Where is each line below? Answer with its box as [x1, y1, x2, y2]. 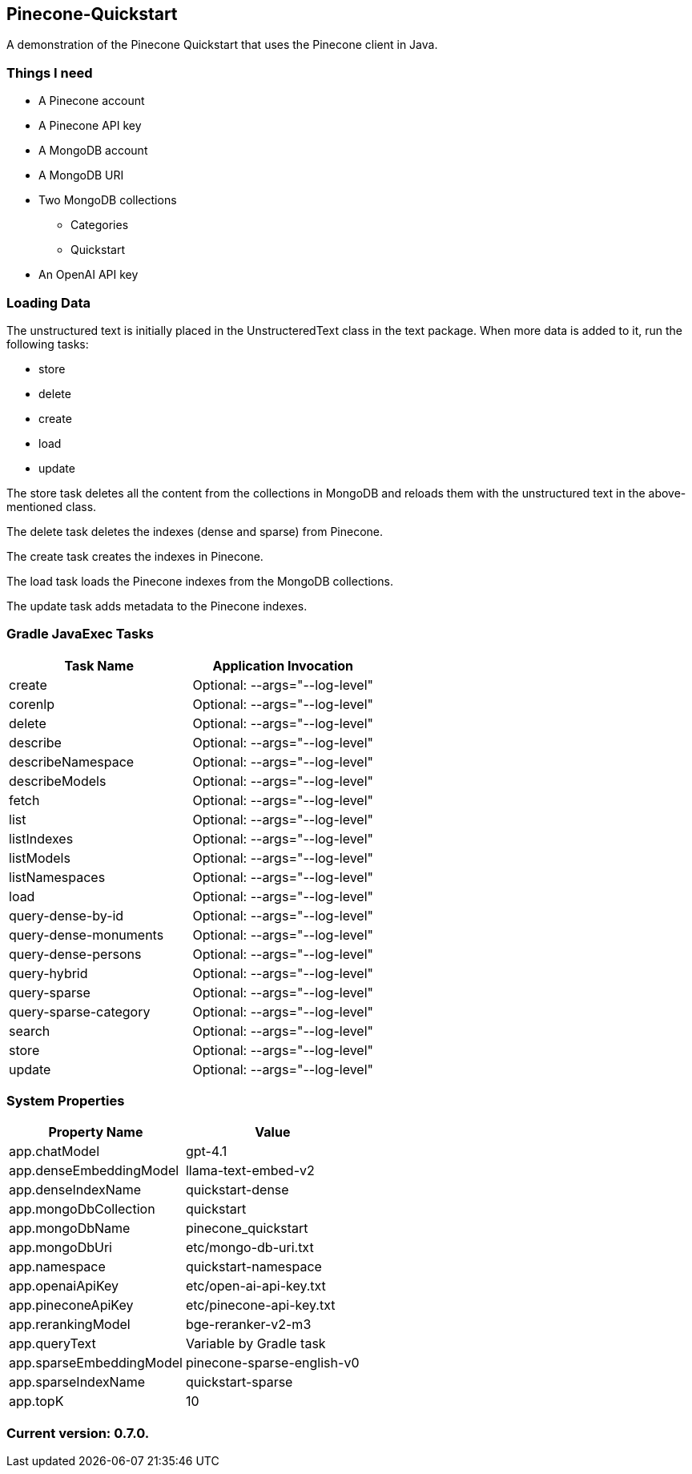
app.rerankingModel [9, 1316, 131, 1333]
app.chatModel [9, 1143, 100, 1160]
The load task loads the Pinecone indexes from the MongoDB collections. [6, 574, 393, 588]
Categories [70, 218, 129, 232]
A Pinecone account [38, 94, 145, 108]
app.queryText [9, 1335, 96, 1352]
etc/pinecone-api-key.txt [185, 1297, 336, 1314]
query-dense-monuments [9, 926, 164, 943]
